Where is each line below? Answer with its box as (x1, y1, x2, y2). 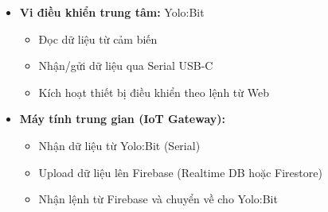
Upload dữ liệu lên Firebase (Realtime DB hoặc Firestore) (38, 164, 322, 180)
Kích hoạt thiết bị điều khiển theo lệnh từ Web (38, 83, 269, 100)
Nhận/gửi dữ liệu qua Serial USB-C (38, 57, 213, 74)
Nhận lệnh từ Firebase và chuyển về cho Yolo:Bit (38, 191, 278, 207)
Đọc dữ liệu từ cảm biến (38, 30, 158, 47)
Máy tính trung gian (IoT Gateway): (19, 110, 226, 127)
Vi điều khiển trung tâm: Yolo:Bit (19, 4, 205, 20)
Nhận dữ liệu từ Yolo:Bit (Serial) (38, 137, 201, 153)
